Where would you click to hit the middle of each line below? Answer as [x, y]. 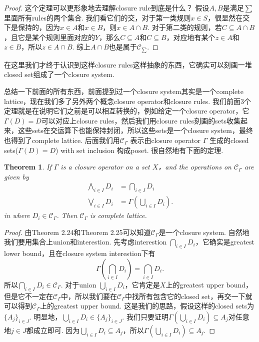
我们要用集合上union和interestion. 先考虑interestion [85, 242]
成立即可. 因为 [56, 330]
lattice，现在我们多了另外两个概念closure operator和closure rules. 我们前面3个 [127, 101]
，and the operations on [195, 167]
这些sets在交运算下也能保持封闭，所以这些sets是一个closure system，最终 [135, 130]
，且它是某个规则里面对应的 [49, 37]
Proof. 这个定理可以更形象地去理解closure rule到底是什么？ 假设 [107, 7]
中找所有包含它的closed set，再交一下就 [188, 296]
